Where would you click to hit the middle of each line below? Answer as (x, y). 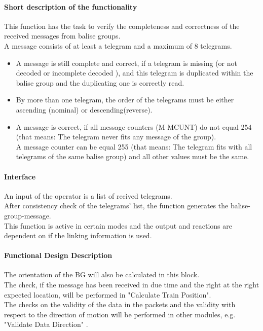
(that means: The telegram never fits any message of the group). (116, 137)
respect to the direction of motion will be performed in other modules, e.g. (120, 314)
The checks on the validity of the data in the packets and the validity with (120, 304)
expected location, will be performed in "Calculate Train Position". (108, 294)
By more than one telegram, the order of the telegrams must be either (125, 100)
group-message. (28, 215)
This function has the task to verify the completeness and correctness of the (122, 26)
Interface (20, 176)
